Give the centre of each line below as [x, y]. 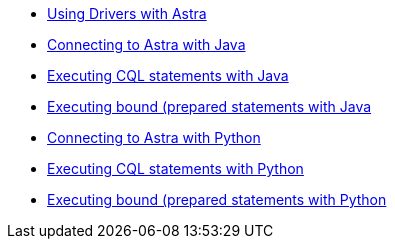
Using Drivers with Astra [127, 13]
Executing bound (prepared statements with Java [209, 106]
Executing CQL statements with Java [168, 75]
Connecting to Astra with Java [146, 44]
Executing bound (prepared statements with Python [217, 199]
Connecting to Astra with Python [154, 137]
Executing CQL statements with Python [175, 168]
